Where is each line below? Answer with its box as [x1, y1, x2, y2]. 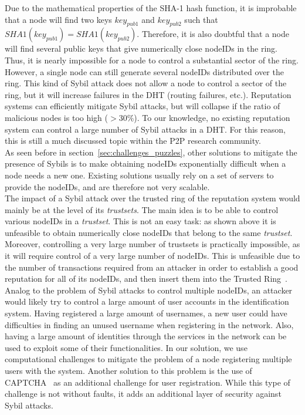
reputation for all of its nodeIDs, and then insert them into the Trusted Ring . [5, 272, 287, 285]
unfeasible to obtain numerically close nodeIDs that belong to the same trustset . [5, 226, 293, 238]
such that [184, 13, 218, 25]
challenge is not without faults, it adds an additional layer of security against [5, 387, 282, 400]
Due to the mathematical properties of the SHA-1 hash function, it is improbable [5, 2, 297, 14]
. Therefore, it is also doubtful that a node [137, 28, 289, 40]
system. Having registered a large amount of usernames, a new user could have [5, 307, 287, 319]
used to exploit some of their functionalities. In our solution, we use [5, 341, 248, 353]
